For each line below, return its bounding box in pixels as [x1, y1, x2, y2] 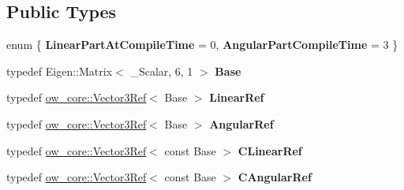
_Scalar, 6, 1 [130, 62, 193, 79]
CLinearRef [238, 142, 302, 158]
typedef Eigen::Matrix [6, 62, 113, 79]
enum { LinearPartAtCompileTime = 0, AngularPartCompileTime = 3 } [6, 36, 398, 53]
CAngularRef [238, 169, 312, 185]
